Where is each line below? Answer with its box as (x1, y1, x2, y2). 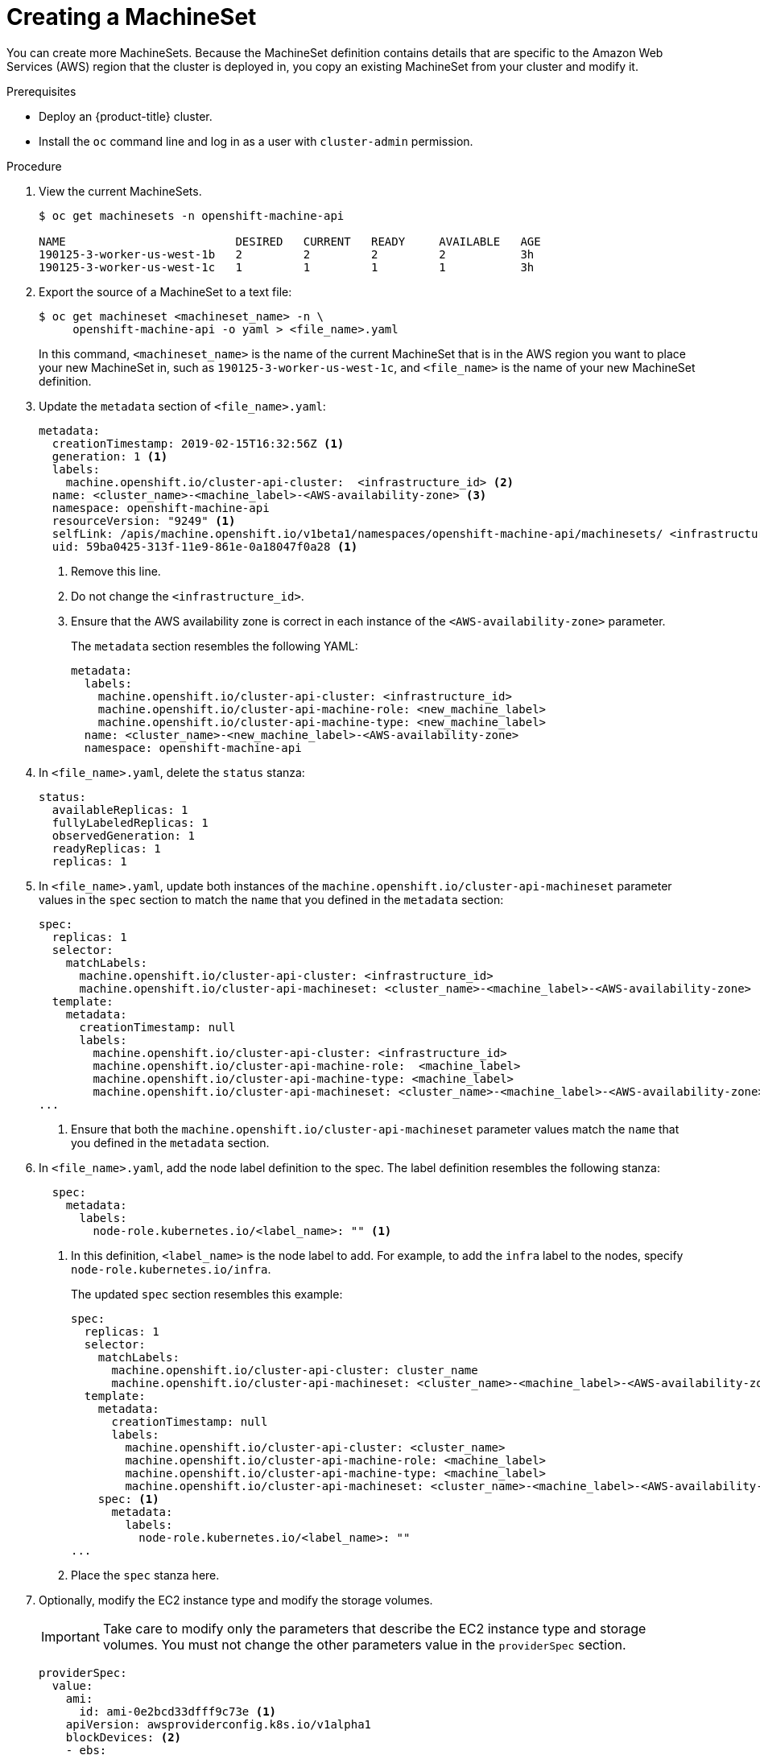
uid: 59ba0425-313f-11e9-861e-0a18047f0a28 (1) (52, 539, 358, 553)
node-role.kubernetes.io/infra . (71, 1262, 271, 1276)
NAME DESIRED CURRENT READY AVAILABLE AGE (39, 234, 541, 248)
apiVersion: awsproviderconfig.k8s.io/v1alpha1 (65, 1717, 372, 1731)
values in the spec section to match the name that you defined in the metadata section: (39, 892, 504, 906)
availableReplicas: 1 (52, 803, 188, 816)
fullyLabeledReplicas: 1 (52, 816, 209, 829)
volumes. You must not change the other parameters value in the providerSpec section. (102, 1636, 626, 1653)
